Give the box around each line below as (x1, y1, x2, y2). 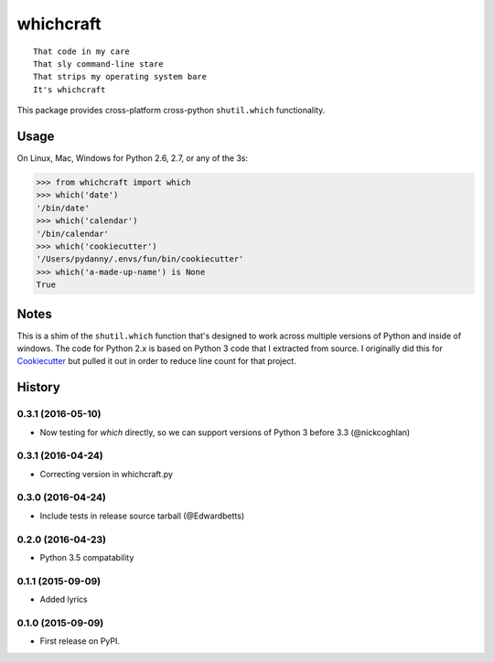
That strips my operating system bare (33, 71, 208, 82)
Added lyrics (39, 594, 88, 605)
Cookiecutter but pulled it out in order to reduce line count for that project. (16, 356, 296, 367)
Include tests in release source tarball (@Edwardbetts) (39, 510, 245, 521)
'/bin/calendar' (36, 229, 110, 239)
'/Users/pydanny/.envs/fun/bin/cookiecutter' (36, 254, 244, 264)
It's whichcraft (33, 84, 106, 95)
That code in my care (33, 46, 130, 57)
